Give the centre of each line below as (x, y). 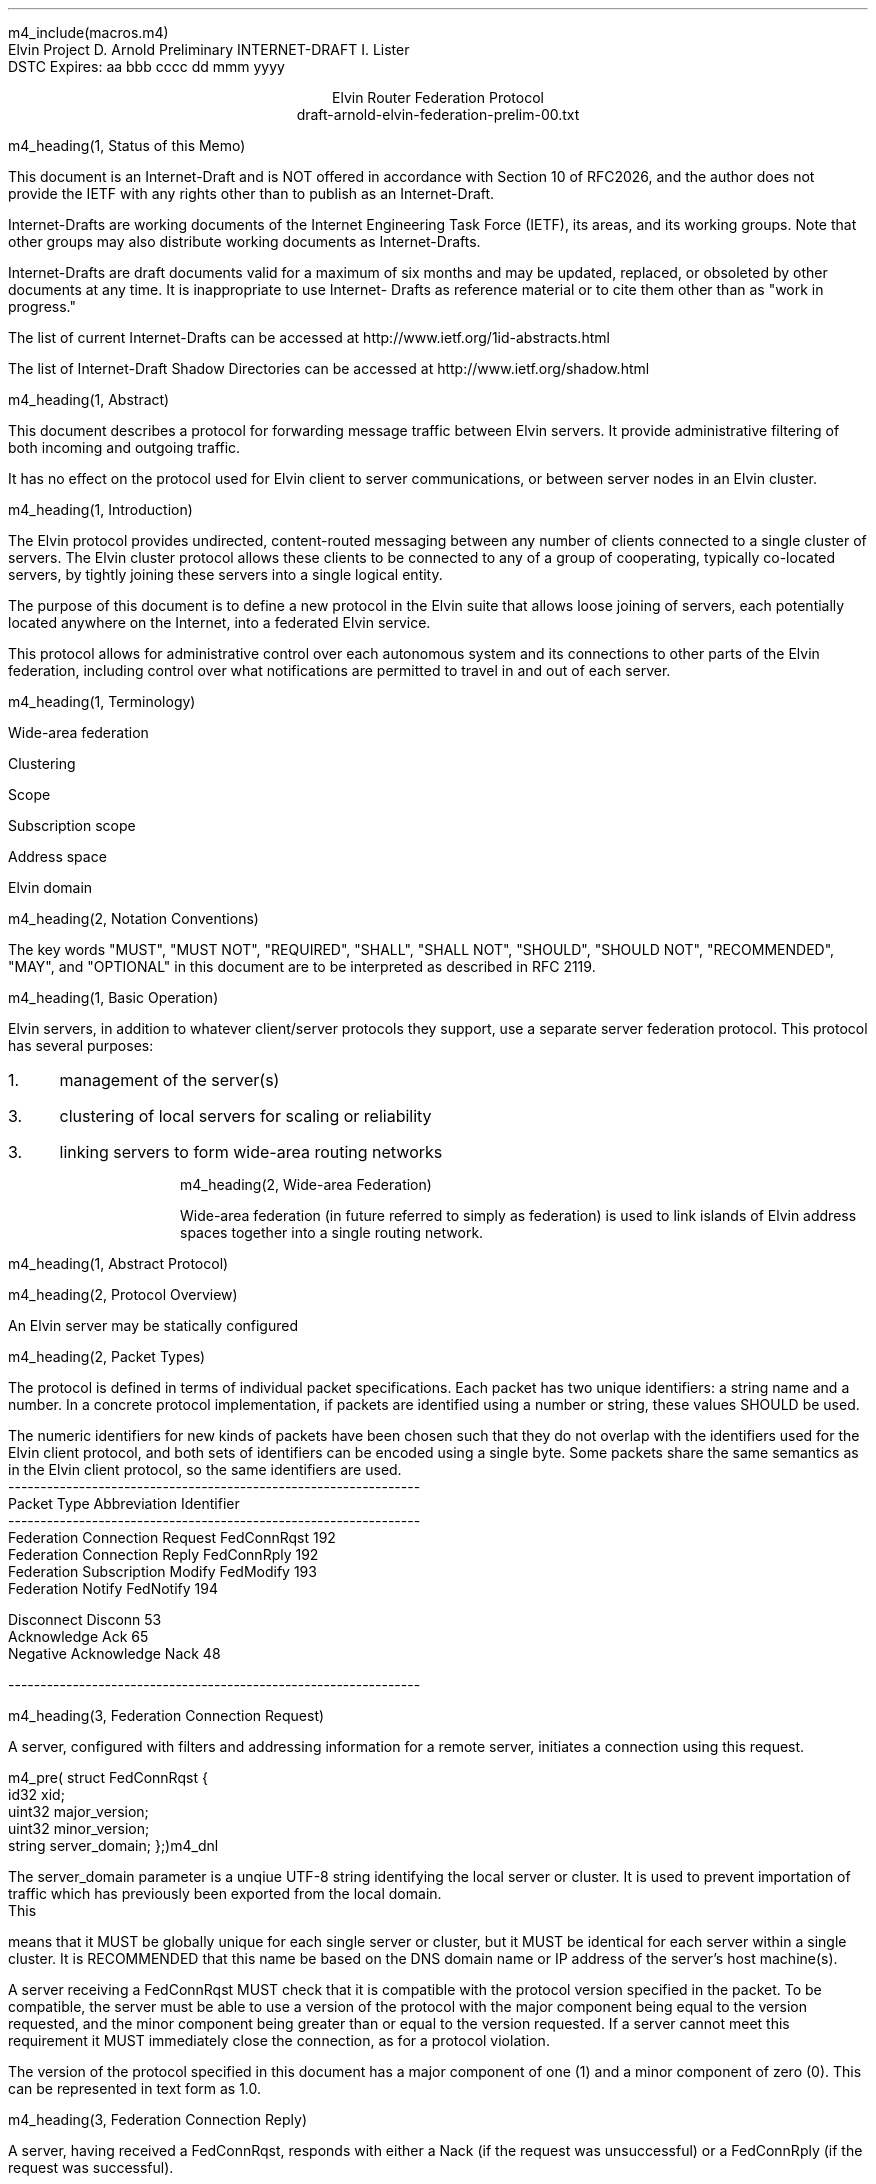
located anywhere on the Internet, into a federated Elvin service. (219, 622)
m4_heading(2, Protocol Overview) (123, 1294)
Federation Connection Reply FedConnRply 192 (163, 1554)
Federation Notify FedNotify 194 (113, 1588)
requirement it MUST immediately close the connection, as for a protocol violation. (279, 2040)
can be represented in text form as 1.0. (135, 2088)
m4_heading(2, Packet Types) (107, 1356)
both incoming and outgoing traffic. (124, 447)
